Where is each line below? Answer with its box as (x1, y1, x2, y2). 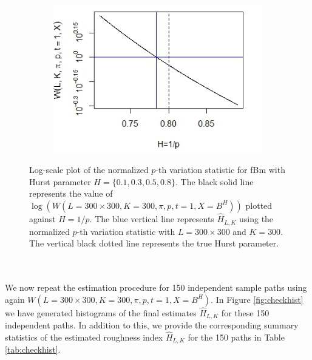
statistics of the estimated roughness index (5, 330, 163, 343)
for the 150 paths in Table (188, 330, 285, 343)
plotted (245, 199, 273, 211)
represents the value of (29, 187, 113, 200)
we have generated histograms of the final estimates (5, 306, 197, 319)
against (29, 212, 56, 225)
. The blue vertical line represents (89, 212, 214, 225)
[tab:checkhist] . (5, 343, 61, 356)
